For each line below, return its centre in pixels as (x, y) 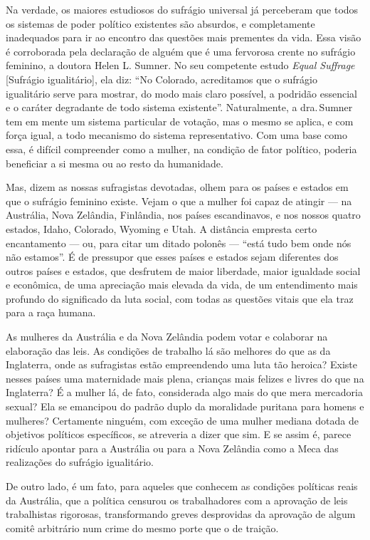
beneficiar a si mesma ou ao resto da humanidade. (115, 163)
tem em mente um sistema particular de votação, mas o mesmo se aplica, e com (180, 121)
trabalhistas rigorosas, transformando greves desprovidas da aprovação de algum (181, 514)
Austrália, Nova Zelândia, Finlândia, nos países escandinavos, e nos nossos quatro (183, 215)
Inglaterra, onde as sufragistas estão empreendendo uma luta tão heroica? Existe (181, 364)
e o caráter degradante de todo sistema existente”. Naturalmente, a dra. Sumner (179, 107)
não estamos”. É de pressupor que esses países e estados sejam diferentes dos (172, 257)
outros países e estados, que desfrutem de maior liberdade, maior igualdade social (183, 270)
